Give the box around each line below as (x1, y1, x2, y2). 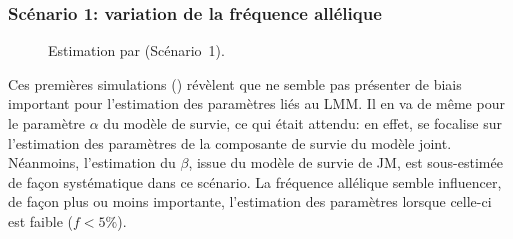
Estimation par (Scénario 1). (48, 40, 225, 61)
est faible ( (8, 210, 74, 231)
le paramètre (8, 113, 86, 133)
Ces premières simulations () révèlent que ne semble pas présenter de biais (8, 73, 462, 94)
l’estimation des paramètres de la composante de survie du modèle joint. (8, 132, 452, 153)
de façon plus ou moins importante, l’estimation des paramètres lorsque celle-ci (8, 191, 492, 212)
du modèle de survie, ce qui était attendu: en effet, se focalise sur (103, 113, 502, 133)
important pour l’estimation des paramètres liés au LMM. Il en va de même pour (8, 93, 505, 114)
